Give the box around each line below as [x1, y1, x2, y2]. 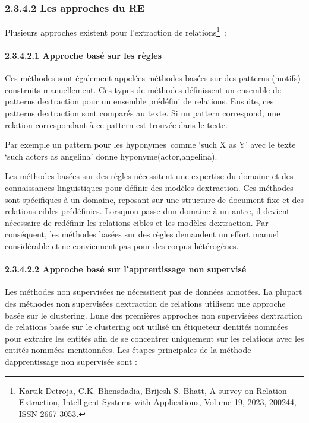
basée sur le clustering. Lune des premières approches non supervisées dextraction [5, 308, 302, 321]
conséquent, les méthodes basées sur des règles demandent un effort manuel [5, 228, 279, 240]
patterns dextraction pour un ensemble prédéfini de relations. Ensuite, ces [5, 95, 274, 107]
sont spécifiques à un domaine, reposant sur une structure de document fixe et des [5, 193, 304, 205]
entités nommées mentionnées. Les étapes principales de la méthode [5, 344, 251, 356]
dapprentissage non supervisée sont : [5, 355, 137, 367]
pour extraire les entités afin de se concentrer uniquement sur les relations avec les [5, 332, 304, 344]
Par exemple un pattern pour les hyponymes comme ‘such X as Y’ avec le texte [5, 138, 296, 151]
